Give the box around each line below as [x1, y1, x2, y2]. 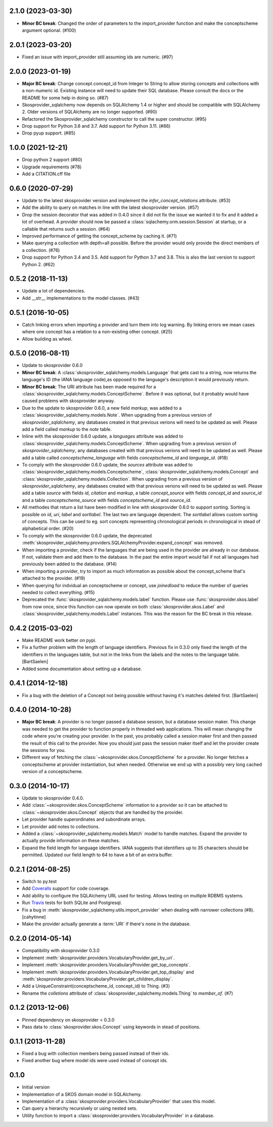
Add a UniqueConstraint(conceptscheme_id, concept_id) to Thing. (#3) [22, 983, 170, 989]
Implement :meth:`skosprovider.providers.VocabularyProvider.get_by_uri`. [22, 955, 175, 961]
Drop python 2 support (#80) [22, 157, 83, 163]
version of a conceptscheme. [22, 769, 83, 775]
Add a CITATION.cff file [22, 171, 71, 177]
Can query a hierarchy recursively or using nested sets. [22, 1105, 138, 1111]
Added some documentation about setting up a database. [22, 666, 142, 672]
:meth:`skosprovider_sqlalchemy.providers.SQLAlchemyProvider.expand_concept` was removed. [22, 540, 223, 546]
